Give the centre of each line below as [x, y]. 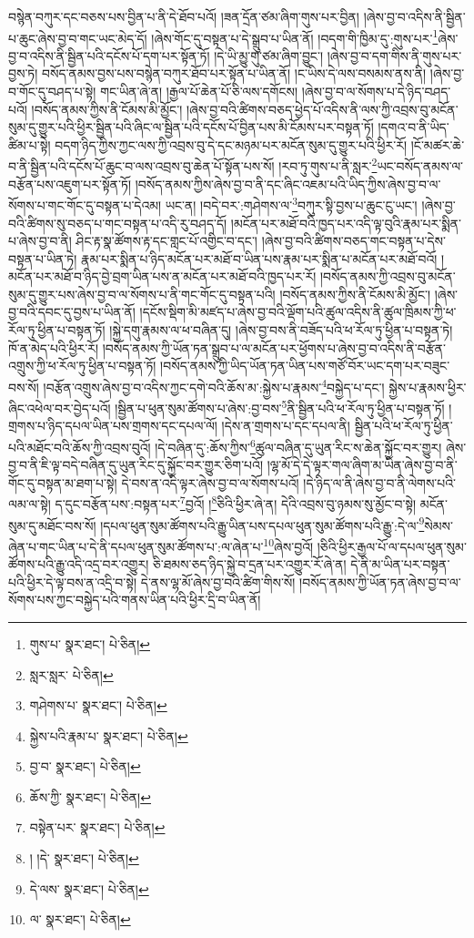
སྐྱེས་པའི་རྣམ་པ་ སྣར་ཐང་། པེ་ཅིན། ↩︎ [109, 735]
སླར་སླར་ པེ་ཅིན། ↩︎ [71, 674]
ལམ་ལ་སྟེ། [30, 504]
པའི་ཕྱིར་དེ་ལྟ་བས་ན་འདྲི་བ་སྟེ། [73, 581]
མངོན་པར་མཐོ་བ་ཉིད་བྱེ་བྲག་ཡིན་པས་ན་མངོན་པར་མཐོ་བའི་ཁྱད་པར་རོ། [162, 276]
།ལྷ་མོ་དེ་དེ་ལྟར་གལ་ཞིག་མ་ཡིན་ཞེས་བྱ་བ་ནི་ [362, 465]
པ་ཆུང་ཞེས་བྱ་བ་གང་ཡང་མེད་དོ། [78, 38]
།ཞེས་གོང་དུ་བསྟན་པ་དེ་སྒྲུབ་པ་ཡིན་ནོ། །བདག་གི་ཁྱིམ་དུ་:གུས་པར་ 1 [295, 36]
